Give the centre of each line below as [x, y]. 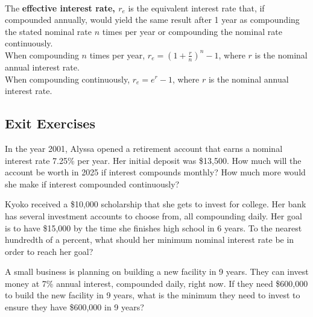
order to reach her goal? [49, 251]
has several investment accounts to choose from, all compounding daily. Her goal [153, 215]
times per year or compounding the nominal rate [192, 31]
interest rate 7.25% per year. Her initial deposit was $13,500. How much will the [153, 160]
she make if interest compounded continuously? [92, 184]
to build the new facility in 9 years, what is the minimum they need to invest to [153, 295]
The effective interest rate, [60, 8]
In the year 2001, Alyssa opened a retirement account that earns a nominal [144, 148]
